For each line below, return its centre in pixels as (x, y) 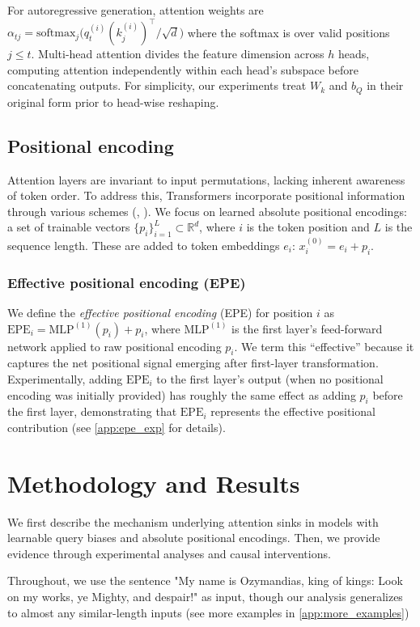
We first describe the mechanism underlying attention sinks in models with (193, 521)
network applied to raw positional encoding (115, 346)
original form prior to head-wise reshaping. (113, 102)
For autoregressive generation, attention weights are (136, 10)
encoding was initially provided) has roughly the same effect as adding (182, 394)
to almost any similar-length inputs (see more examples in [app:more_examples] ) (208, 612)
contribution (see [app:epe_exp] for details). (117, 427)
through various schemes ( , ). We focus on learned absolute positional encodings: (207, 211)
